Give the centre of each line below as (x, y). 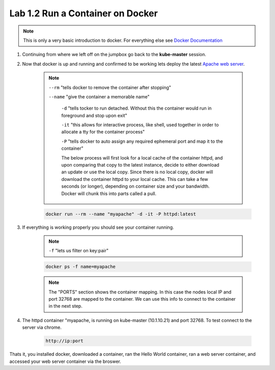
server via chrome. (42, 327)
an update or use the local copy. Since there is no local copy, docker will (137, 172)
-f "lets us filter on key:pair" (79, 251)
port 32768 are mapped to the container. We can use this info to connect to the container (142, 299)
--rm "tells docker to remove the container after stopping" (110, 87)
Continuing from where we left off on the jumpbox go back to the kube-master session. (114, 55)
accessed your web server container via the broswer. (65, 361)
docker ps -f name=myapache (80, 267)
